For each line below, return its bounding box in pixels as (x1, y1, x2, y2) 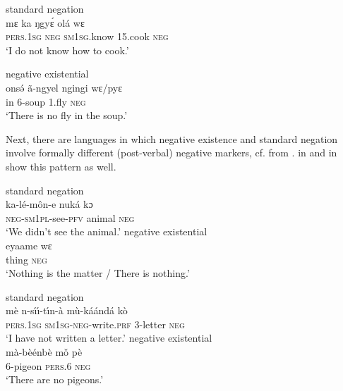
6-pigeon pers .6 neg (6, 358, 91, 373)
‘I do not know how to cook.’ (6, 42, 129, 57)
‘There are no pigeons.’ (6, 372, 104, 387)
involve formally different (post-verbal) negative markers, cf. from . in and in (6, 145, 337, 160)
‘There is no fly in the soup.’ (6, 108, 128, 123)
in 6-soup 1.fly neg (6, 94, 86, 108)
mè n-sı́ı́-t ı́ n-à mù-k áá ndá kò (6, 303, 128, 318)
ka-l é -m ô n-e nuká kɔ (6, 197, 93, 211)
